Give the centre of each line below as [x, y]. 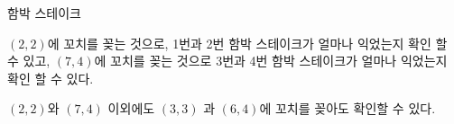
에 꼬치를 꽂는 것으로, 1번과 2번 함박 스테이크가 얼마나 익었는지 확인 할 [247, 43]
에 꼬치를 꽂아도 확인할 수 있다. [347, 108]
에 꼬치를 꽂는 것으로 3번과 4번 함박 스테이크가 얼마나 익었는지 [271, 61]
